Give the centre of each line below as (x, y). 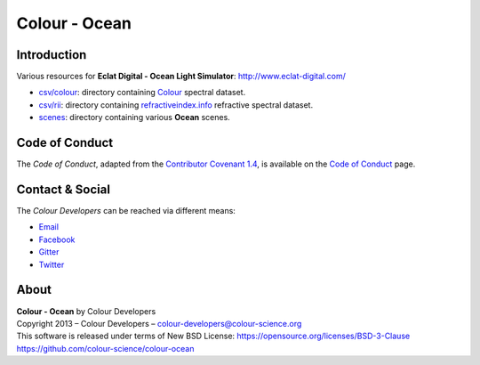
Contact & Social (64, 189)
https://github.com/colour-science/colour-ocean (105, 348)
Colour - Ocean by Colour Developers (86, 311)
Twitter (52, 264)
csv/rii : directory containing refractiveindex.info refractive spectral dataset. (176, 105)
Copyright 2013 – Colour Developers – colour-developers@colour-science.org (159, 323)
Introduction (52, 55)
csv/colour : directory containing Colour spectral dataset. (142, 93)
